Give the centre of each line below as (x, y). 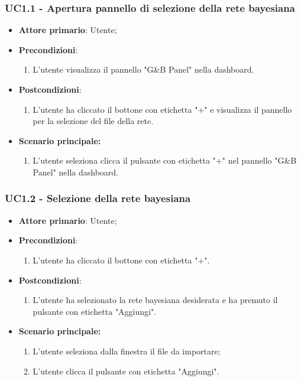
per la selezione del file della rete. (93, 121)
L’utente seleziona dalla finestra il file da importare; (127, 351)
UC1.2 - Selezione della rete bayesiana (98, 198)
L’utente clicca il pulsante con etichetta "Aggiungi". (126, 371)
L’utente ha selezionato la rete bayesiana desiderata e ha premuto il (155, 300)
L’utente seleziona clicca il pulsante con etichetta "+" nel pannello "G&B (165, 160)
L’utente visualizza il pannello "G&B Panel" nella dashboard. (143, 69)
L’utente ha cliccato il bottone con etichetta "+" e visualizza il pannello (162, 109)
